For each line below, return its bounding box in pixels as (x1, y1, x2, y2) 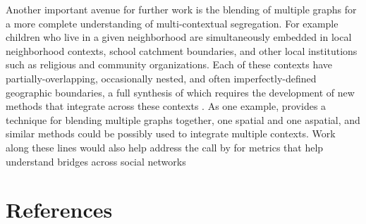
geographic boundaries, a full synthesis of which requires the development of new (6, 85, 355, 99)
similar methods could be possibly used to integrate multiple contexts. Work (6, 126, 336, 141)
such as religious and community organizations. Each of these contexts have (6, 57, 333, 72)
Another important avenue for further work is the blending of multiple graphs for (6, 2, 357, 16)
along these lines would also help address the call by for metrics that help (6, 139, 324, 154)
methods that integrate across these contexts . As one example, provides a (6, 99, 327, 113)
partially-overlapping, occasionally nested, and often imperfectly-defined (6, 70, 317, 85)
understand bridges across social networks (6, 154, 186, 168)
